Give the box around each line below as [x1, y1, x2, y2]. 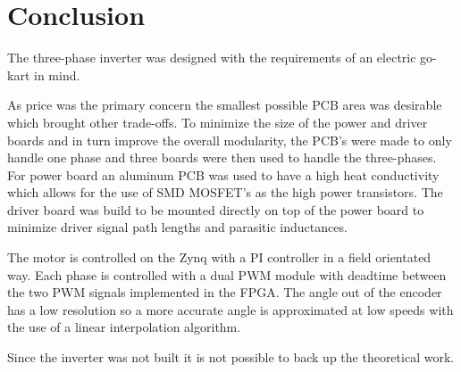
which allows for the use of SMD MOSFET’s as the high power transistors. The [7, 183, 443, 202]
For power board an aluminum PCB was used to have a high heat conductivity [7, 165, 440, 184]
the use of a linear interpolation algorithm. [7, 318, 241, 336]
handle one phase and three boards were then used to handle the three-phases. [7, 148, 437, 167]
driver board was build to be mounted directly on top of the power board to [7, 200, 424, 219]
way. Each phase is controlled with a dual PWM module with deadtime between [7, 265, 447, 284]
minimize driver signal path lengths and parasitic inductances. [7, 218, 348, 236]
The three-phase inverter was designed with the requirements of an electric [7, 48, 416, 67]
